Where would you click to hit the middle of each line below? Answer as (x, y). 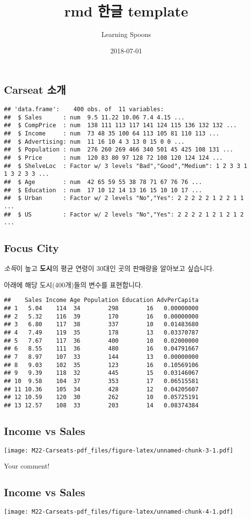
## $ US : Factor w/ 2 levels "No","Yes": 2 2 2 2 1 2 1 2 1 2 (124, 214)
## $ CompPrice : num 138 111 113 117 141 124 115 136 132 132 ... (120, 126)
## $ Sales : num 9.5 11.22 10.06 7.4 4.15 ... (94, 117)
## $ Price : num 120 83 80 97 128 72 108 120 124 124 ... (114, 158)
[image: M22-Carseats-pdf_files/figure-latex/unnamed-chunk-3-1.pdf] (119, 450)
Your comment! (27, 466)
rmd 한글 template (126, 11)
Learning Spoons (126, 34)
